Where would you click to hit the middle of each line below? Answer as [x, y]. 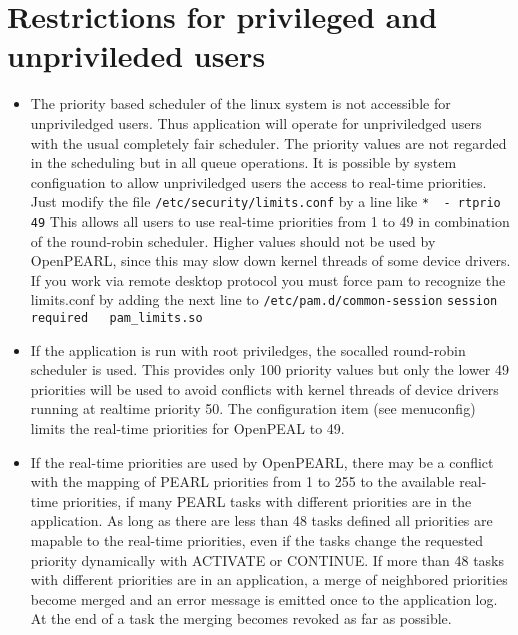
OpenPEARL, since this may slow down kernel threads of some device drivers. [270, 260]
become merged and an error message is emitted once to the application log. [264, 598]
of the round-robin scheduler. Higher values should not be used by [233, 240]
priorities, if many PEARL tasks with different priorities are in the [267, 500]
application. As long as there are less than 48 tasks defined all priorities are [261, 520]
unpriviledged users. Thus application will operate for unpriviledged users [256, 122]
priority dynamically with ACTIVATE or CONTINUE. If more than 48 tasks [267, 559]
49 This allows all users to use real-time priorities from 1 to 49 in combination [270, 220]
